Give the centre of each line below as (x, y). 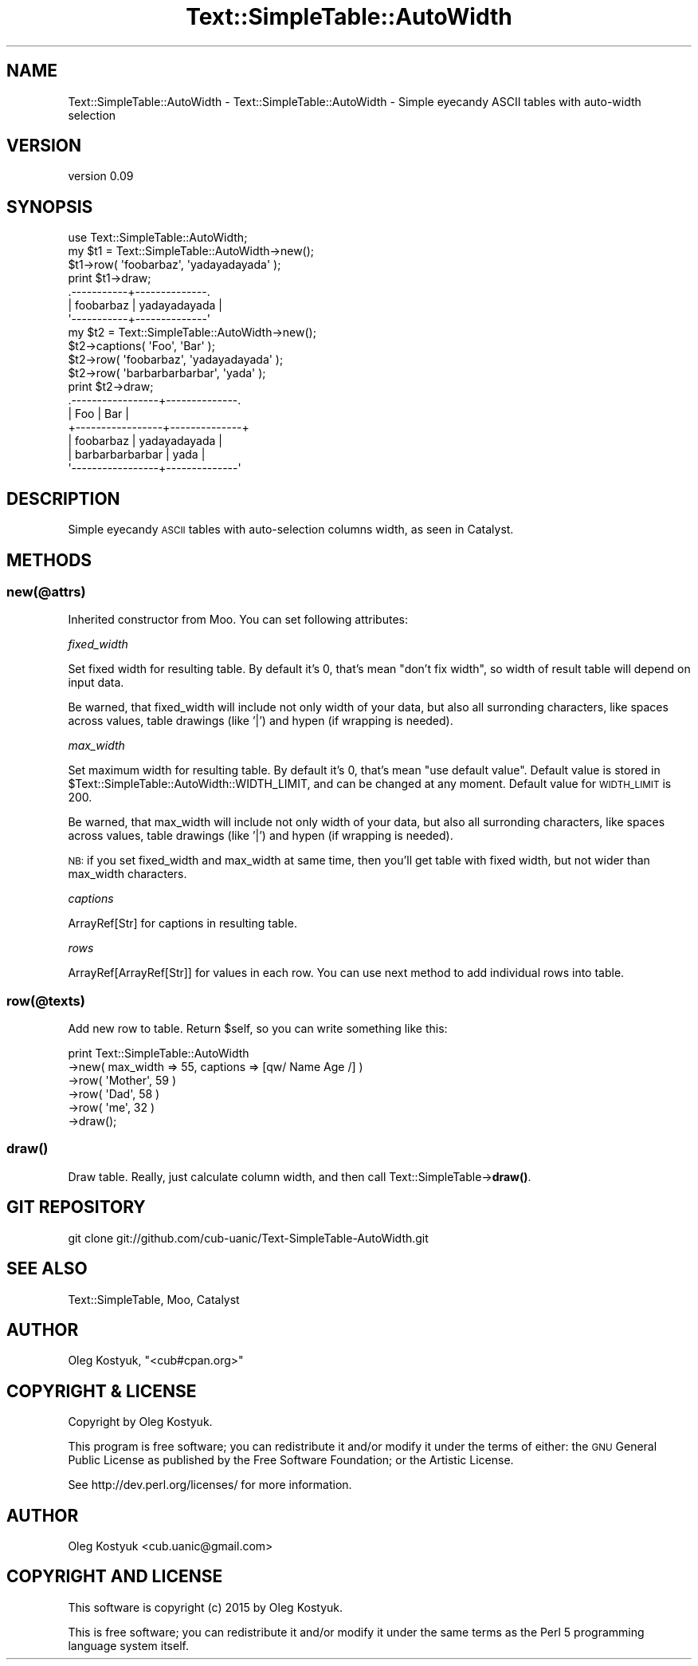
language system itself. (128, 1645)
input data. (96, 683)
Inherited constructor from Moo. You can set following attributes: (238, 620)
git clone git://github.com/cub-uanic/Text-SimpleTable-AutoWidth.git (248, 1238)
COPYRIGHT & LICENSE (102, 1391)
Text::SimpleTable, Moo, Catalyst (154, 1299)
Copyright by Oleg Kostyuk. (140, 1422)
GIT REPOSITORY (76, 1207)
